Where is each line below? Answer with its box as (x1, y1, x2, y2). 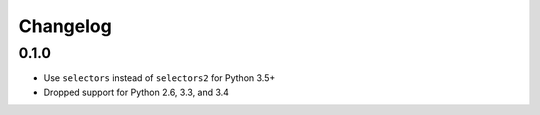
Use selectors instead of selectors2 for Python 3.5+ (43, 72, 276, 84)
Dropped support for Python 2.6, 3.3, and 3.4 (43, 86, 230, 98)
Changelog (18, 15, 112, 37)
